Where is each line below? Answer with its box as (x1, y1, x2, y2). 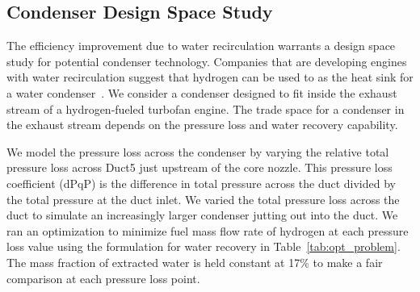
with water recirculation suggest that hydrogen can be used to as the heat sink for (6, 69, 414, 86)
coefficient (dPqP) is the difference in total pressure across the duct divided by (6, 174, 396, 191)
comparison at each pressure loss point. (6, 269, 200, 286)
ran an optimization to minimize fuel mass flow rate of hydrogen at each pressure (6, 222, 409, 239)
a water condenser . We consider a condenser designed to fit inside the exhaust (6, 84, 397, 101)
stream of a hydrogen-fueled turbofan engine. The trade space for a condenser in (6, 100, 405, 117)
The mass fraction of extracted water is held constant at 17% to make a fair (6, 253, 383, 270)
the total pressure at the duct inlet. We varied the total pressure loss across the (6, 190, 400, 207)
